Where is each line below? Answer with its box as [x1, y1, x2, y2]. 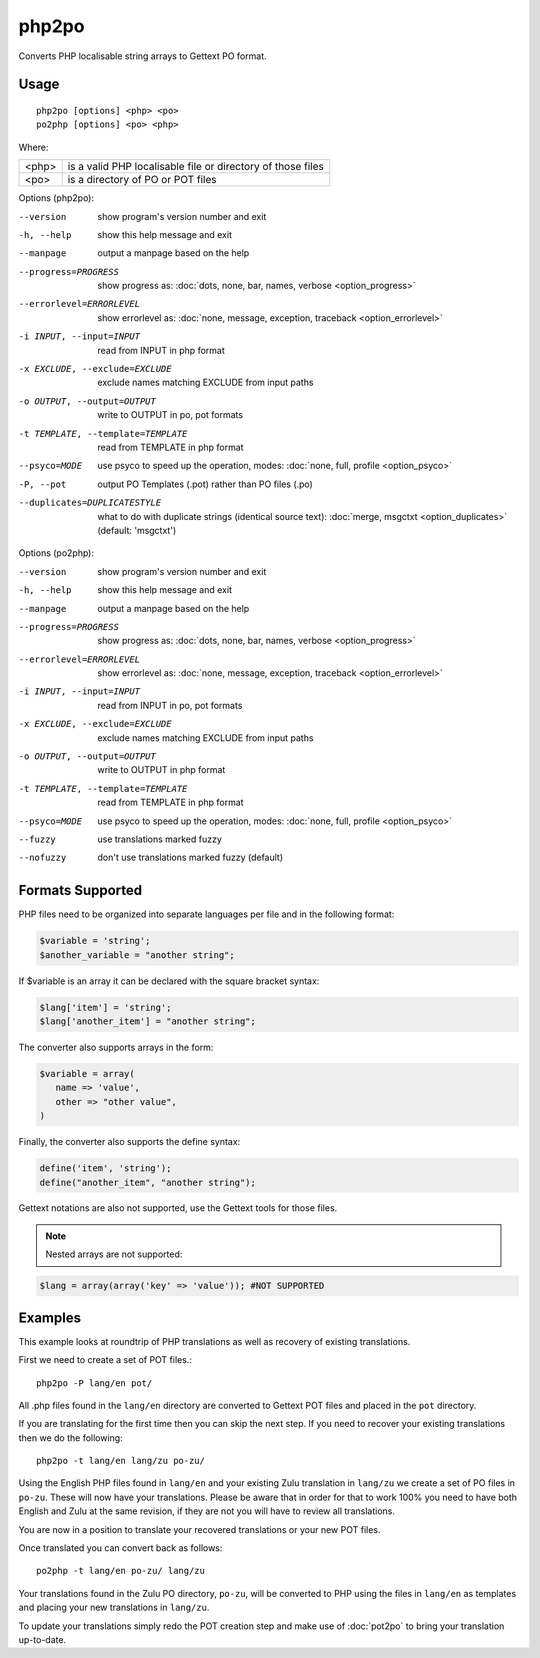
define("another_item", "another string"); [39, 1176, 257, 1188]
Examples [18, 1309, 82, 1326]
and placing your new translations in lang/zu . [18, 1601, 210, 1614]
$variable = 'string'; [39, 935, 151, 947]
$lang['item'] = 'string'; [39, 1001, 172, 1013]
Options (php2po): [18, 192, 95, 204]
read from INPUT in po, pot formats [97, 699, 243, 711]
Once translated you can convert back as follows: [18, 1542, 223, 1554]
